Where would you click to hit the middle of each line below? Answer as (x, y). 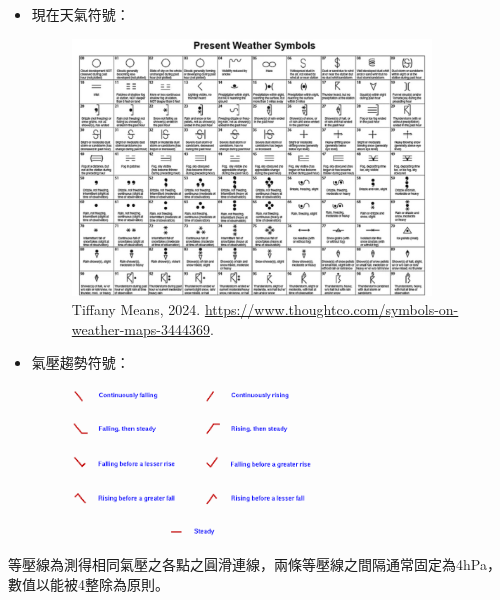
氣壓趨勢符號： (80, 362)
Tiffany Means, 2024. (136, 309)
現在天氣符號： (80, 14)
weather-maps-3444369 (140, 328)
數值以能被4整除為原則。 (88, 583)
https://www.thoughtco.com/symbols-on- (331, 309)
